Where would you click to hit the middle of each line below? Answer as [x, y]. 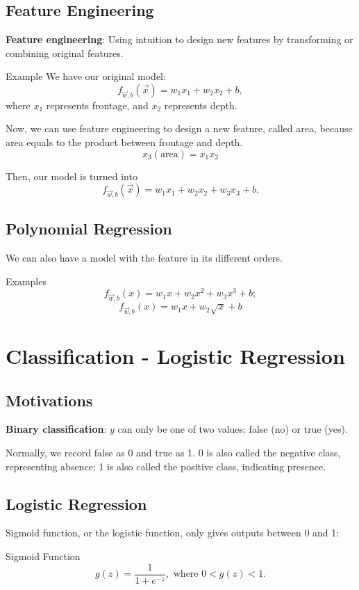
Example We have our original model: [86, 76]
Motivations [49, 400]
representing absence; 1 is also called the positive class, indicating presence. [166, 466]
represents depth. [201, 105]
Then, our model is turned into [72, 176]
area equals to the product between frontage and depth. [124, 142]
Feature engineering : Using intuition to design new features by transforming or [179, 39]
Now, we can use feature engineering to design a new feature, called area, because [179, 128]
